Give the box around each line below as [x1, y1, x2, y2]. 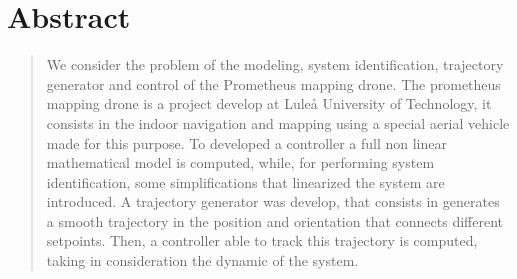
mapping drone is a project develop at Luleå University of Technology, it [46, 93, 492, 114]
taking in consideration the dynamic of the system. [46, 250, 359, 271]
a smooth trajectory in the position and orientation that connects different [46, 210, 503, 231]
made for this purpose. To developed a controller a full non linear [46, 132, 447, 153]
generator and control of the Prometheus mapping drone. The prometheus [46, 73, 501, 94]
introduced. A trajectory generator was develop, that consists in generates [46, 191, 500, 212]
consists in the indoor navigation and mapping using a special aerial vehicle [46, 112, 510, 133]
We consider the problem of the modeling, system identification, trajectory [46, 54, 504, 75]
